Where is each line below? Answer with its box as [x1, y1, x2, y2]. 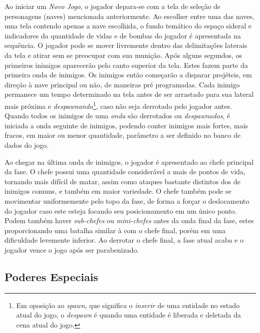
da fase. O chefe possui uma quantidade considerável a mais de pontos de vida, [4, 166, 246, 177]
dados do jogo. [4, 139, 49, 150]
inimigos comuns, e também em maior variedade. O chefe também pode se [4, 186, 232, 196]
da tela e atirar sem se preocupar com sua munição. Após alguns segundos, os [4, 49, 242, 60]
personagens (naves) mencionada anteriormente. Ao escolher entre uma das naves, [4, 10, 255, 21]
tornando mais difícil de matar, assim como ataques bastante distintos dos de [4, 176, 241, 186]
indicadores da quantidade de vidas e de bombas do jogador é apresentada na [4, 30, 241, 40]
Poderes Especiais [4, 269, 98, 284]
